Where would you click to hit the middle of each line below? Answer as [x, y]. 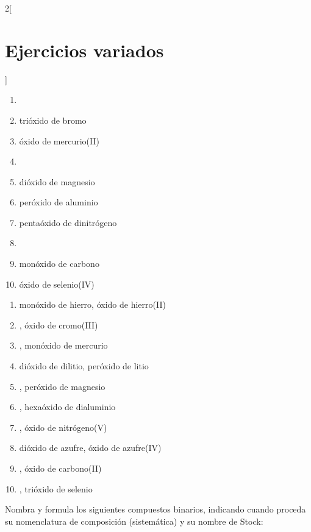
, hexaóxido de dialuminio [67, 407]
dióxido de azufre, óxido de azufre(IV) [90, 448]
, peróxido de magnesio [62, 386]
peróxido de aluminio [59, 202]
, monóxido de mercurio [63, 345]
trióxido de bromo [53, 120]
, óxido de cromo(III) [59, 325]
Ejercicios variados [84, 50]
